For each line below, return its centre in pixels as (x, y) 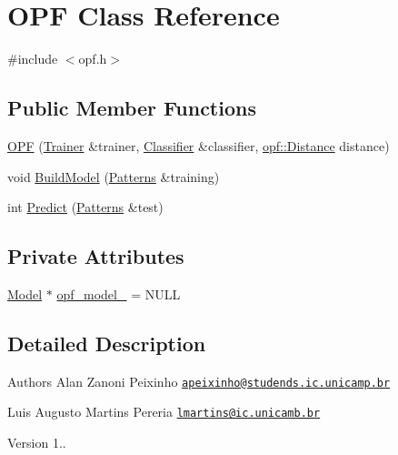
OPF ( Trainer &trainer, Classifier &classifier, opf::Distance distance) (199, 145)
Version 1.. (37, 443)
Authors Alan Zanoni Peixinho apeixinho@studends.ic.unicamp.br (199, 381)
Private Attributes (96, 256)
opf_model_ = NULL (119, 293)
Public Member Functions (132, 108)
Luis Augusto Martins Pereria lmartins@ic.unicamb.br (164, 412)
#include (33, 59)
